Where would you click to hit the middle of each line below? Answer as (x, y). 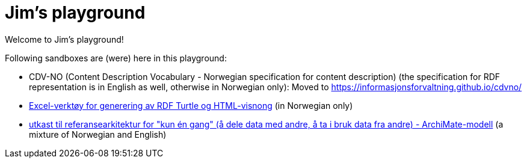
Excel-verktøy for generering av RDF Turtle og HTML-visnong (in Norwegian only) (191, 105)
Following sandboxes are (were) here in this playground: (116, 58)
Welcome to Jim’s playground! (64, 39)
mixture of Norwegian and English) (98, 134)
